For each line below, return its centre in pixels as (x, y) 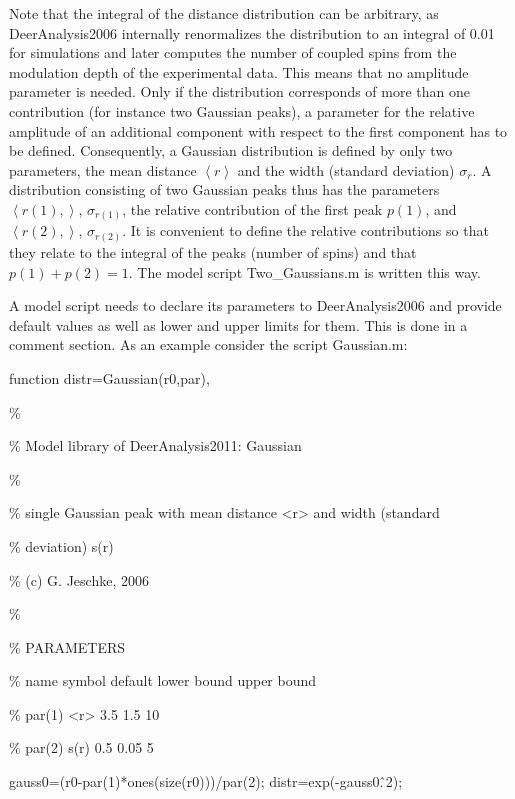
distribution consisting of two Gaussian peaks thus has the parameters (224, 189)
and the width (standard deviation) (346, 169)
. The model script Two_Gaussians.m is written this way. (304, 271)
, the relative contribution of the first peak (252, 208)
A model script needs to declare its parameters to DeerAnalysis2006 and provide (255, 305)
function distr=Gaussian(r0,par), (109, 377)
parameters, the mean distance (103, 169)
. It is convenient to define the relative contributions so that (305, 230)
